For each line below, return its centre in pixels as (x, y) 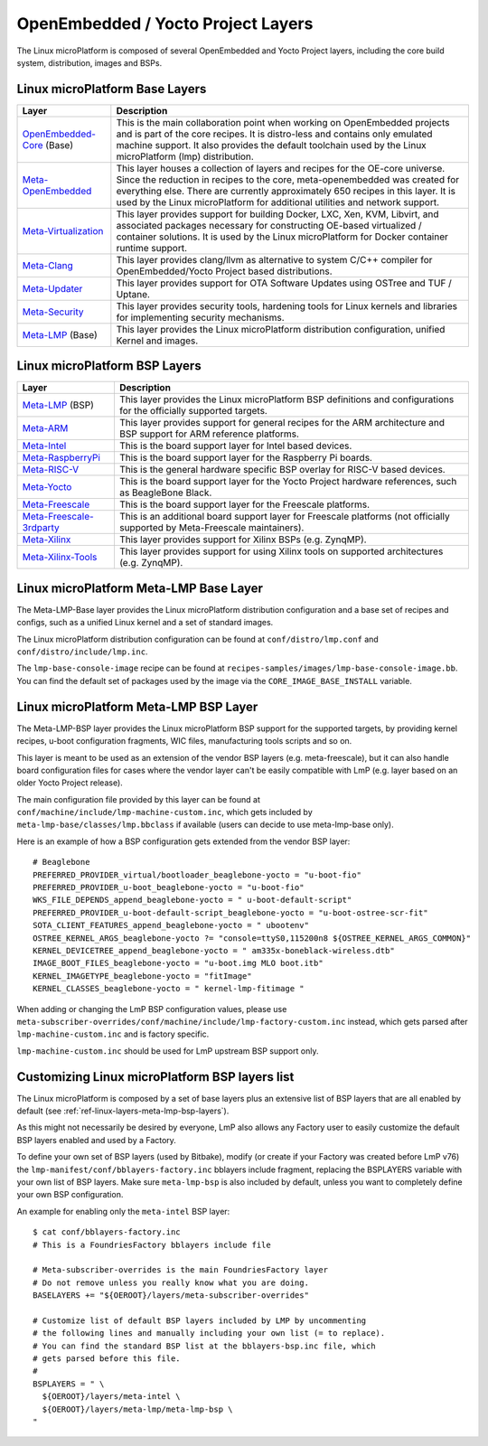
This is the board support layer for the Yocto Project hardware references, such (288, 482)
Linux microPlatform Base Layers (112, 89)
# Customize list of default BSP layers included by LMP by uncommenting (200, 1320)
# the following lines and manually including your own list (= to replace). (209, 1333)
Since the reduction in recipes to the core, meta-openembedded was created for (288, 179)
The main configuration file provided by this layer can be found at (139, 799)
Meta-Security (53, 312)
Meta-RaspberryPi (61, 458)
